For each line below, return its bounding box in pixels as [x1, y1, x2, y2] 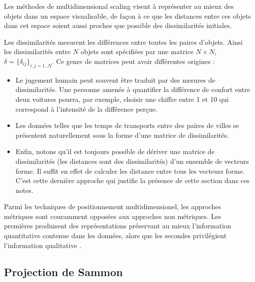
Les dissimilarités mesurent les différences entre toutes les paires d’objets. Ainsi [4, 36, 243, 47]
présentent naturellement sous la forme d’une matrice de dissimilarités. [15, 129, 229, 140]
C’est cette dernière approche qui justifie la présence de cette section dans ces [15, 175, 250, 186]
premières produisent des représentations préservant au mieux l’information [4, 220, 231, 231]
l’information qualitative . [4, 240, 82, 250]
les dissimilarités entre [4, 46, 71, 57]
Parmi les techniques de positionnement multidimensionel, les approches [4, 201, 221, 212]
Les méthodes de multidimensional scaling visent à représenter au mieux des [4, 1, 234, 11]
